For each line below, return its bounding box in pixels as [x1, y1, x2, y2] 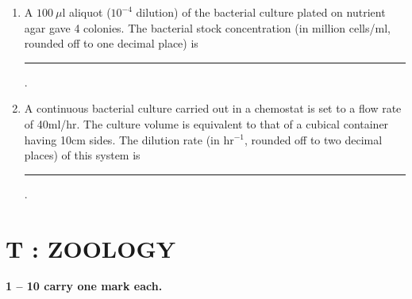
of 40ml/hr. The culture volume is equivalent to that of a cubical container [24, 115, 389, 132]
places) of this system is [24, 147, 141, 163]
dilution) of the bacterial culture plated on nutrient [136, 4, 386, 20]
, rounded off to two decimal [245, 131, 383, 148]
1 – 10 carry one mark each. [6, 278, 163, 294]
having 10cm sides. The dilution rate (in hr [24, 131, 234, 148]
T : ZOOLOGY [6, 232, 176, 264]
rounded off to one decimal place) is [24, 35, 198, 52]
